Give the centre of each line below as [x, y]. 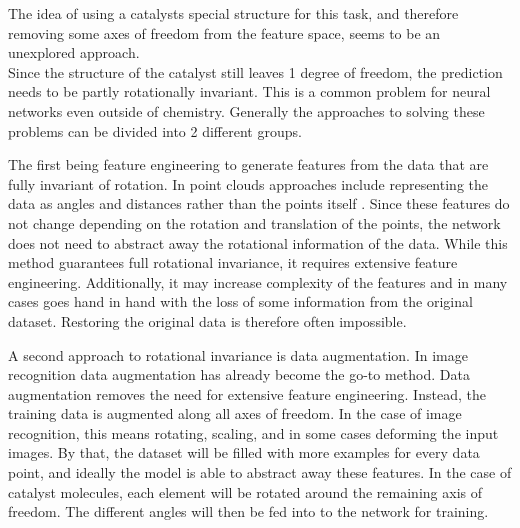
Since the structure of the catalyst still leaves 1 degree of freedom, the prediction [255, 71]
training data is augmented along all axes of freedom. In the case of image [235, 413]
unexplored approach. [74, 52]
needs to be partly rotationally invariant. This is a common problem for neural [249, 91]
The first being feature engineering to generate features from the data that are [248, 164]
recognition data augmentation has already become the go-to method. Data [239, 374]
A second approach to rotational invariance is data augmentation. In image [238, 354]
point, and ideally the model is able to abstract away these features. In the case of [260, 472]
